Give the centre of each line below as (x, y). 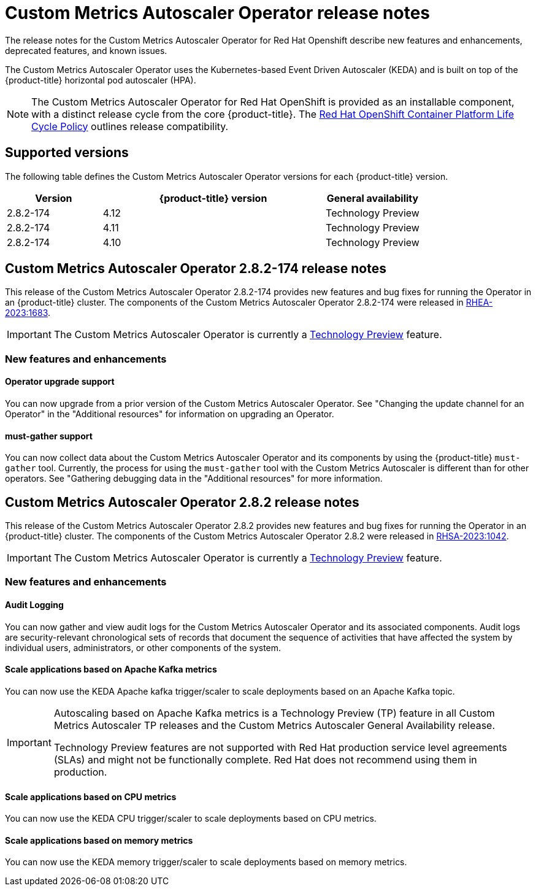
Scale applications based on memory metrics (99, 840)
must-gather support (49, 436)
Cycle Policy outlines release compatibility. (130, 126)
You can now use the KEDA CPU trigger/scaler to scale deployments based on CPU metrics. (191, 819)
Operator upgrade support (60, 382)
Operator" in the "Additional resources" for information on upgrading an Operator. (170, 414)
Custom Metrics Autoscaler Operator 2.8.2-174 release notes (196, 269)
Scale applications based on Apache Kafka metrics (111, 669)
